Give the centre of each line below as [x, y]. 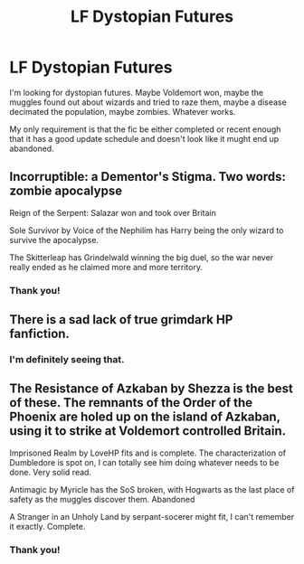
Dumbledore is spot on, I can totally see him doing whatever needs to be [144, 462]
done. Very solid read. [51, 472]
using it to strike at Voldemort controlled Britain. [148, 431]
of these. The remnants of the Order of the [131, 403]
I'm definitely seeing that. [67, 359]
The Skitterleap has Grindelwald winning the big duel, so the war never [142, 257]
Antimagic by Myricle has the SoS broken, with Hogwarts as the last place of [152, 489]
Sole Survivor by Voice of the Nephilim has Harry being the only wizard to [147, 230]
